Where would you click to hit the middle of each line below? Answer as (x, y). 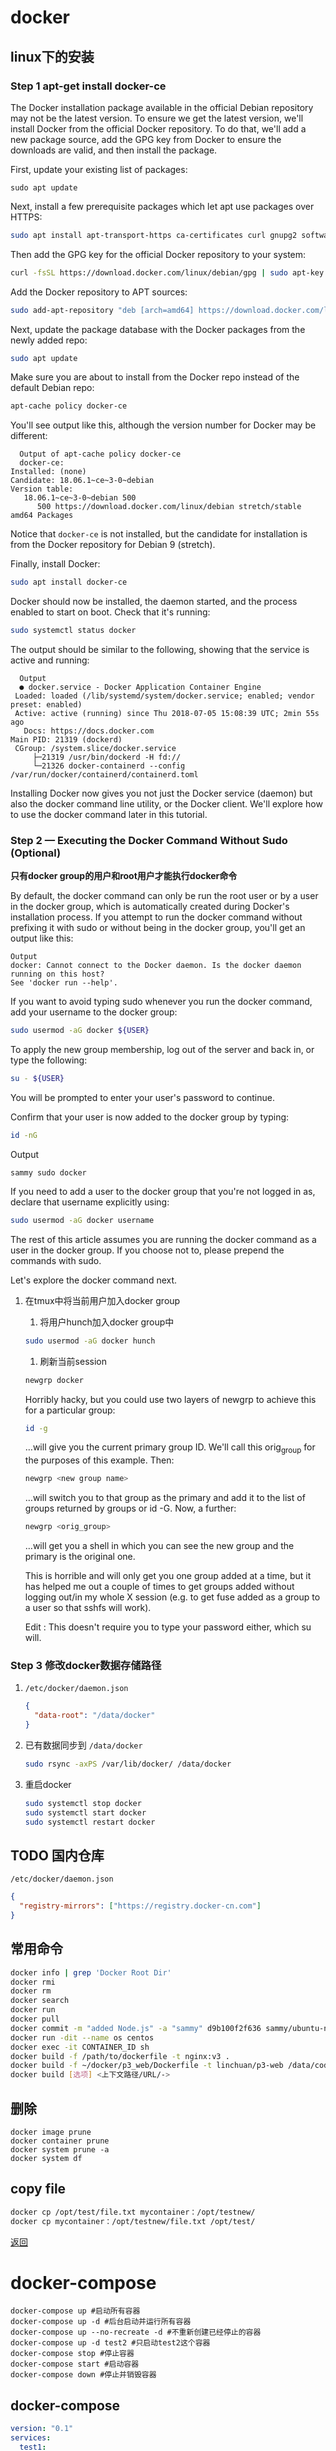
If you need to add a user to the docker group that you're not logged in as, (163, 1191)
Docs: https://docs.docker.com (89, 731)
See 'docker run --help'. (64, 983)
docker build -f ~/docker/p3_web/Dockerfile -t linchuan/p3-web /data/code (171, 2066)
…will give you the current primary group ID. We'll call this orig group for (170, 1448)
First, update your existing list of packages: (99, 169)
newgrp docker (54, 1380)
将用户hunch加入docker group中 (107, 1322)
